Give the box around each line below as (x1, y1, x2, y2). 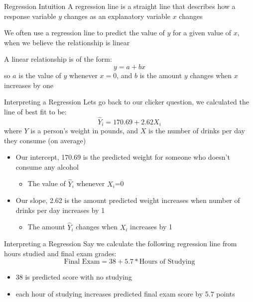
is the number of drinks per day (148, 125, 245, 136)
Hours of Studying (139, 258, 195, 266)
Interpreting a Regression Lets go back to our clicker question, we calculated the (4, 97, 250, 107)
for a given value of (172, 27, 232, 38)
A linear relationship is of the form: (4, 54, 112, 64)
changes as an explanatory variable (64, 10, 171, 21)
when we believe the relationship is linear (4, 37, 130, 47)
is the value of (18, 70, 61, 80)
